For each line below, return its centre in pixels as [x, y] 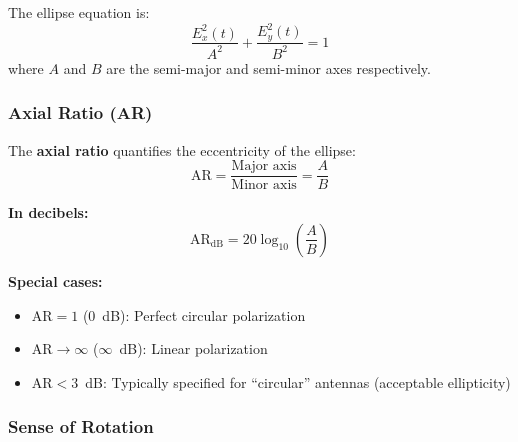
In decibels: [48, 212]
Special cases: [55, 280]
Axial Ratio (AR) [80, 112]
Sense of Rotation [81, 426]
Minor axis [264, 185]
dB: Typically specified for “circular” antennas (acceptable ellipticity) [298, 381]
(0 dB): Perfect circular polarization [194, 314]
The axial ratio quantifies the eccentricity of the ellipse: [182, 149]
